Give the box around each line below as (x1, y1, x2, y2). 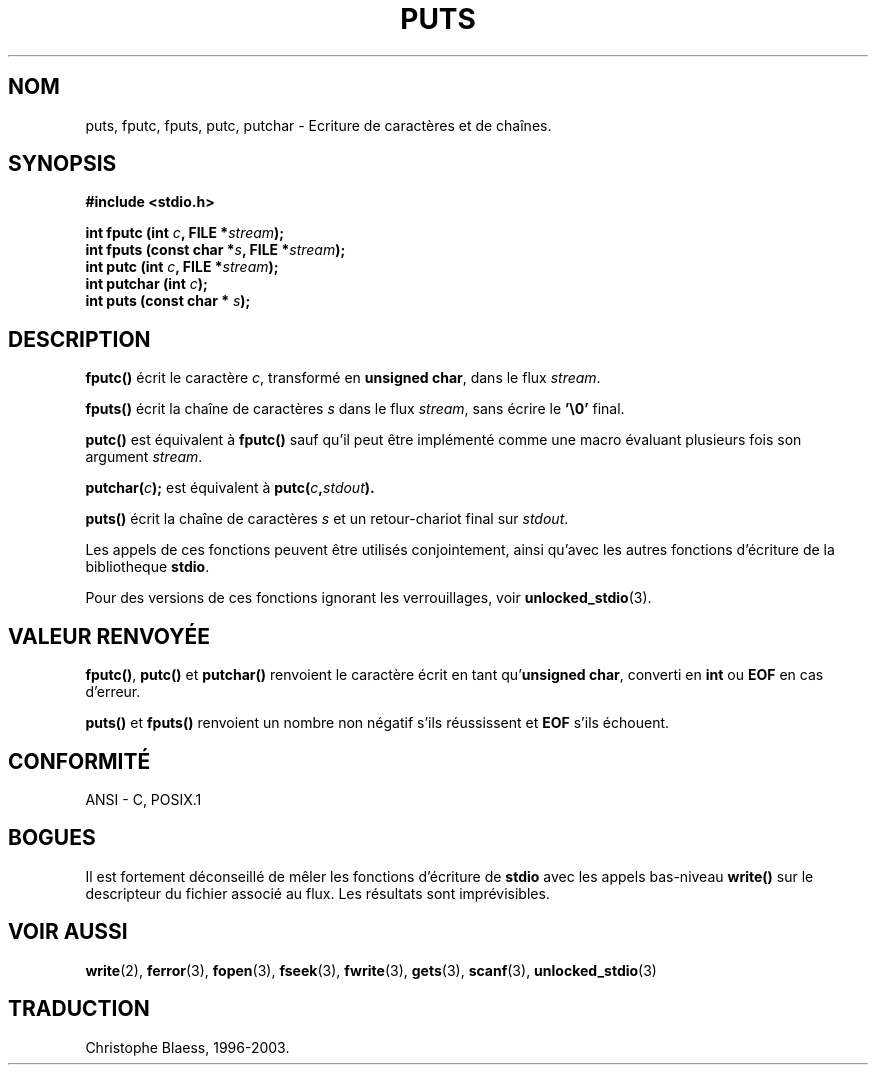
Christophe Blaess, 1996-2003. (85, 1038, 290, 1056)
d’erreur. (85, 683, 141, 701)
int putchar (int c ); (85, 275, 208, 293)
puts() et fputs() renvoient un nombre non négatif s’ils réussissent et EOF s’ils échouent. (85, 714, 670, 732)
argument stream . (85, 448, 203, 466)
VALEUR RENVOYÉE (8, 623, 210, 649)
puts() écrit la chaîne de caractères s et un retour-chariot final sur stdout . (85, 510, 569, 528)
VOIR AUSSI (8, 919, 128, 945)
